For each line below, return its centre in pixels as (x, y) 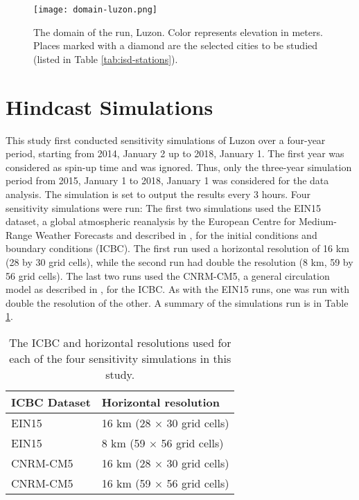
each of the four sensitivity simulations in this (120, 358)
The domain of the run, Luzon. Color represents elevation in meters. (178, 32)
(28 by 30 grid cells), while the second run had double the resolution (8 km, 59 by (179, 261)
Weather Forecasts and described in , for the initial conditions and (176, 234)
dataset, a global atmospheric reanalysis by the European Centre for (151, 221)
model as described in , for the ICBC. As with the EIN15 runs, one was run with (177, 289)
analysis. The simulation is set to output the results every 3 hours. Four (158, 194)
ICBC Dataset (51, 402)
